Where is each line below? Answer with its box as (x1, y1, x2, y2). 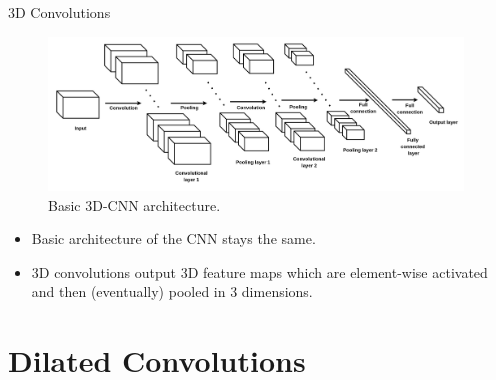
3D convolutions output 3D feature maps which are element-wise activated (31, 261, 488, 282)
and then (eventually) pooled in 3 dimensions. (31, 281, 313, 302)
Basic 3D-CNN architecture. (48, 194, 221, 215)
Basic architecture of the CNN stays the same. (31, 228, 316, 249)
